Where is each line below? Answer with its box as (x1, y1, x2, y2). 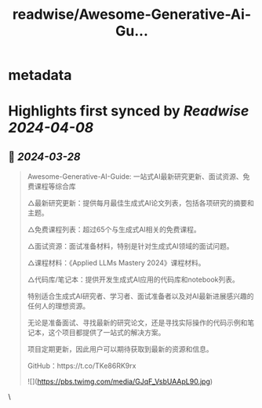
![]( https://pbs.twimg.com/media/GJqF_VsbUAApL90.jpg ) (27, 377, 213, 386)
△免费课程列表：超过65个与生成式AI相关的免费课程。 (27, 225, 202, 235)
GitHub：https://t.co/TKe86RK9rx (27, 361, 136, 370)
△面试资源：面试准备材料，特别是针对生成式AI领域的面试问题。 (27, 242, 234, 251)
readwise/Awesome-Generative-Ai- (12, 5, 252, 24)
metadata (8, 67, 72, 84)
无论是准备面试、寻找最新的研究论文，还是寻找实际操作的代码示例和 (27, 318, 248, 327)
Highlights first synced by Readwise (8, 102, 249, 120)
